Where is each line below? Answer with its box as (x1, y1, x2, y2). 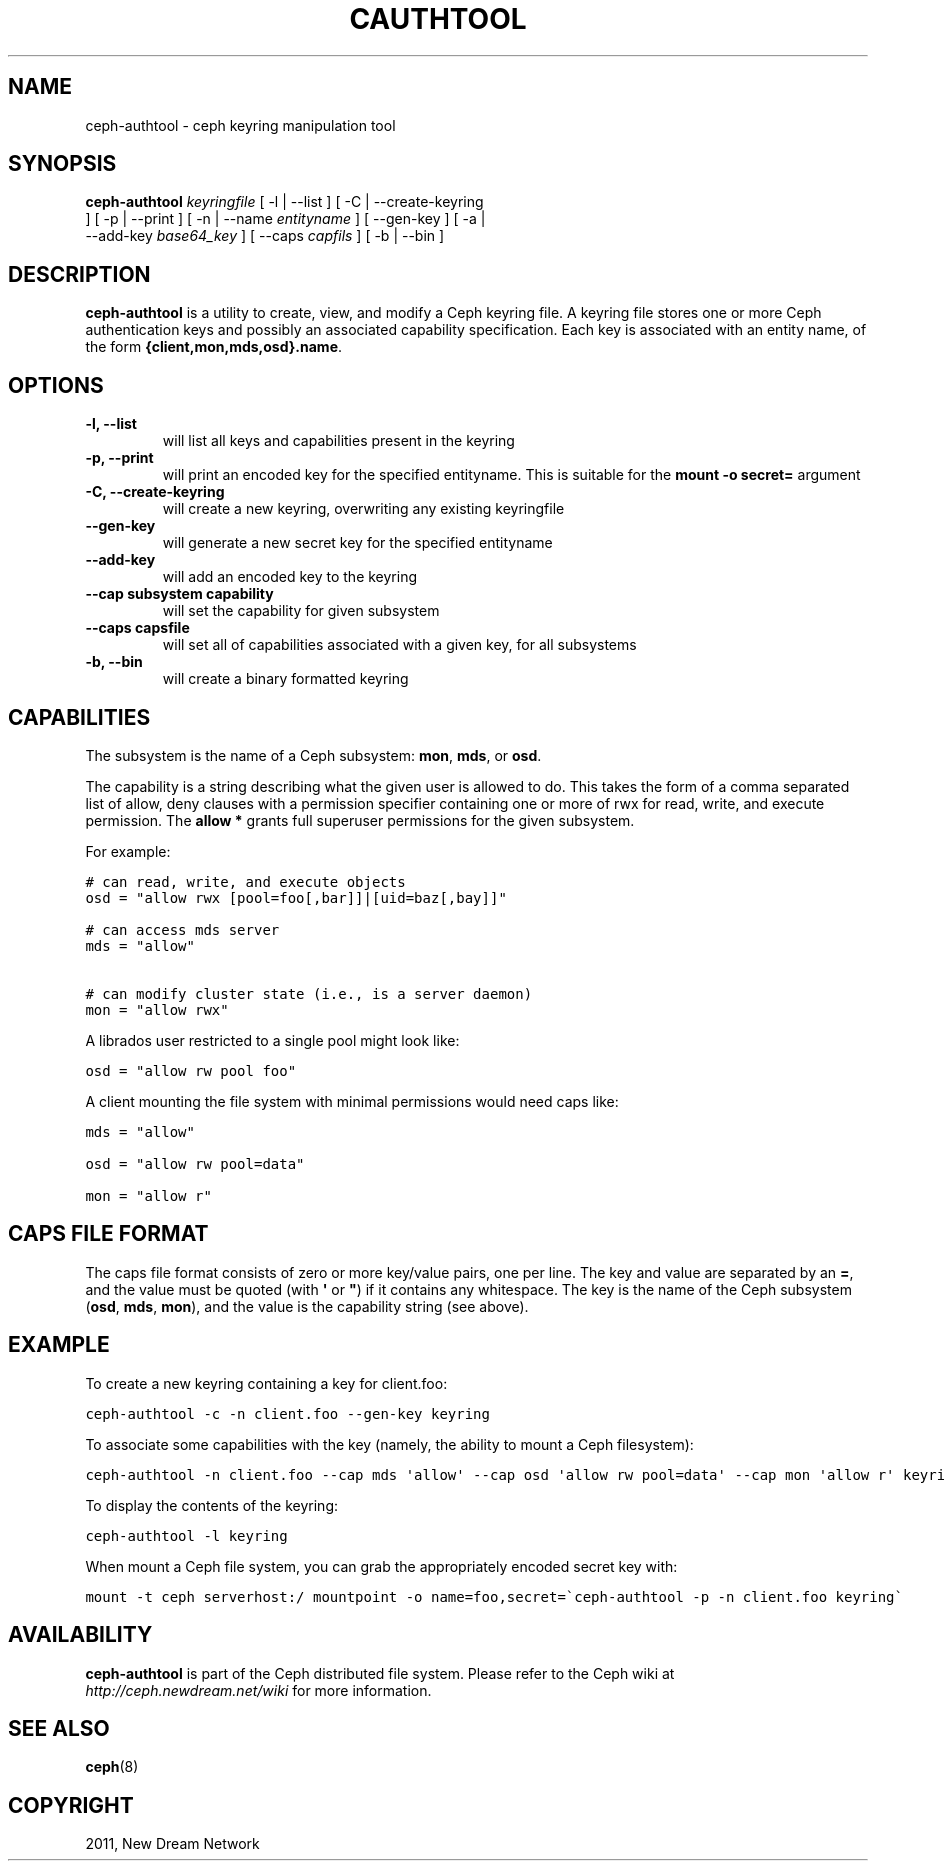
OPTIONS (8, 372, 104, 398)
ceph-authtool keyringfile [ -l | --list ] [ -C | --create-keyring (85, 193, 484, 211)
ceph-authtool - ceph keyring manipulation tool (85, 116, 396, 134)
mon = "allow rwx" (85, 1001, 229, 1018)
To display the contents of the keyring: (85, 1496, 338, 1514)
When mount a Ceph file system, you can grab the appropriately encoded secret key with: (85, 1557, 678, 1575)
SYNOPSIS (8, 151, 117, 177)
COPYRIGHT (8, 1792, 134, 1818)
